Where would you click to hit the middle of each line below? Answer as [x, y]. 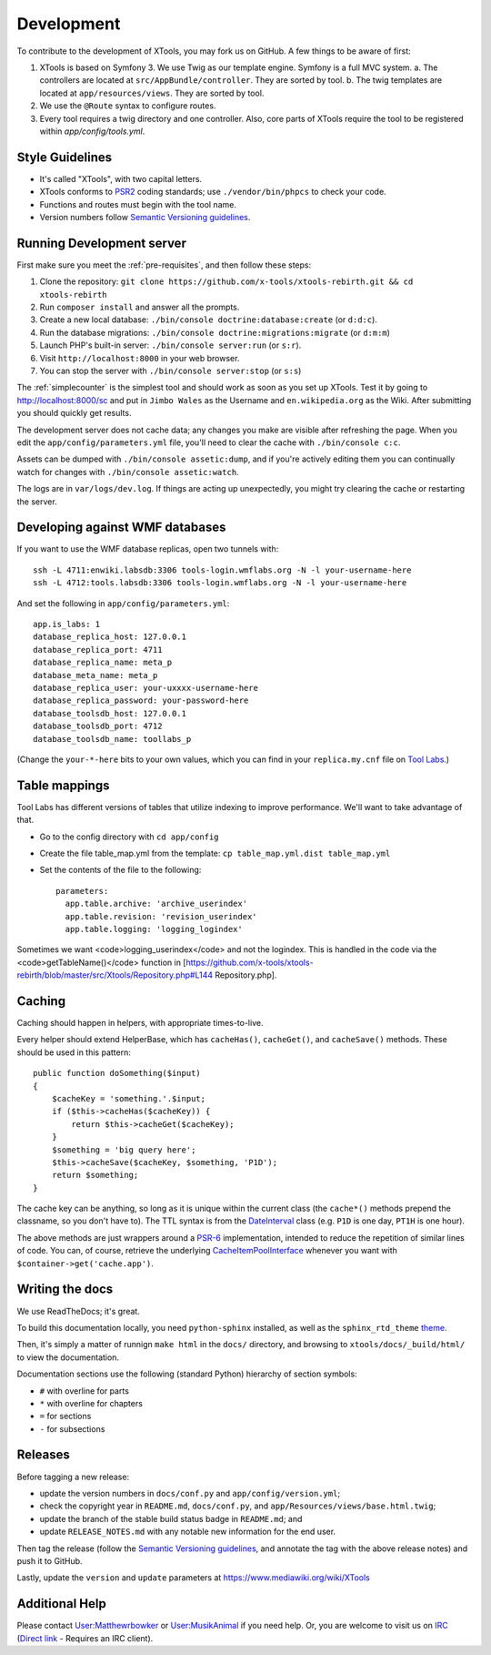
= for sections [65, 1416]
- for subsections [72, 1428]
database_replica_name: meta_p [103, 663]
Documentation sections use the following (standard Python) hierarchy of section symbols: [187, 1374]
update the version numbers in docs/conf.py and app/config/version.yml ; [190, 1493]
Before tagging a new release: [73, 1477]
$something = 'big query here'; [124, 1150]
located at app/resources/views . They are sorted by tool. [152, 93]
